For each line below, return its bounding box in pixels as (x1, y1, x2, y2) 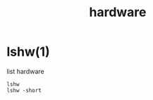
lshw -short (6, 87, 42, 94)
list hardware (6, 67, 44, 75)
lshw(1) (6, 44, 50, 60)
